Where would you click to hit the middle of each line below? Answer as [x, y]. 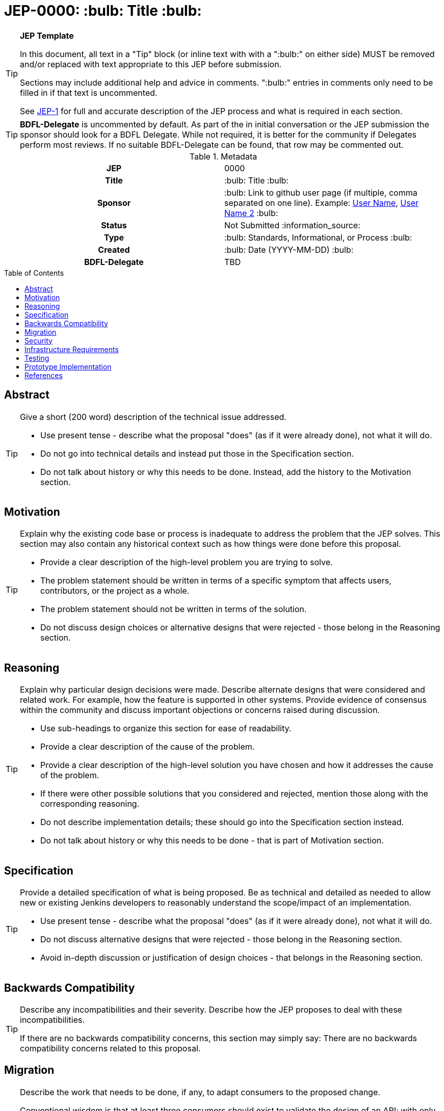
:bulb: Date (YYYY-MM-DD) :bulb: [289, 249]
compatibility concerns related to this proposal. [110, 1048]
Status [114, 225]
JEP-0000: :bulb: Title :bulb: [103, 11]
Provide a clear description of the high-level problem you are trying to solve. [187, 562]
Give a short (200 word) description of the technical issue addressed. [153, 417]
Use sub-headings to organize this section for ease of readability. [166, 729]
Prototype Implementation [68, 366]
